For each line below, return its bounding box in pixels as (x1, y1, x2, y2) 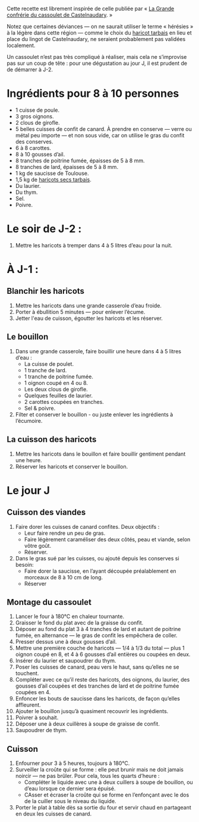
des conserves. (15, 138, 53, 145)
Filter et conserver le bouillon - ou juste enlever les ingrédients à (15, 410, 173, 418)
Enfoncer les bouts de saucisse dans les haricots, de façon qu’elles (15, 695, 181, 702)
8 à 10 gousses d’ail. (15, 150, 65, 158)
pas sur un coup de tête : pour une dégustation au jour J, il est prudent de (7, 59, 188, 67)
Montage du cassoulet (7, 597, 91, 607)
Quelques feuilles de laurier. (24, 392, 93, 399)
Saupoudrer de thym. (15, 727, 68, 734)
